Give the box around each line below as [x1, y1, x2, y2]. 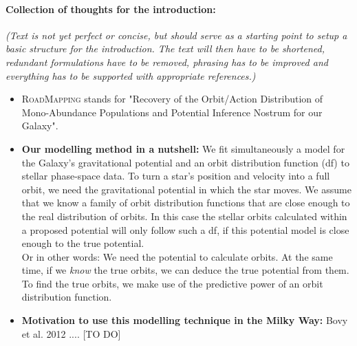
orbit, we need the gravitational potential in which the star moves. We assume [21, 182, 351, 196]
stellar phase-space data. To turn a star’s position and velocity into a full [21, 169, 330, 183]
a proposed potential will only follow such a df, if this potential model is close [21, 222, 349, 237]
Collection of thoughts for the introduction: [6, 1, 216, 16]
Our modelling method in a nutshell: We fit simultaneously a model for [21, 141, 345, 155]
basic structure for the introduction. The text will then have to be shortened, [6, 41, 325, 56]
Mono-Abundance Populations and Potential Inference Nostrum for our [21, 105, 323, 119]
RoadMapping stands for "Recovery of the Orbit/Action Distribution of [21, 91, 323, 106]
